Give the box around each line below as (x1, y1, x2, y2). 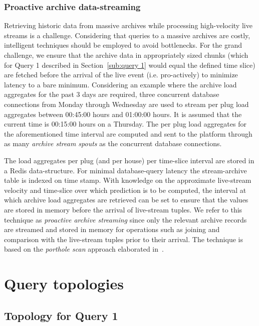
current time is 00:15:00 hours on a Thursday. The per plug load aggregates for (4, 119, 246, 129)
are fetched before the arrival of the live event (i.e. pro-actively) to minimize (4, 69, 238, 80)
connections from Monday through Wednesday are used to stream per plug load (4, 98, 249, 109)
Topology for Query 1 (4, 307, 118, 323)
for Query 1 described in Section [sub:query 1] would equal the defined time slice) (4, 59, 255, 70)
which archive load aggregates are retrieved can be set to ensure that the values (4, 194, 248, 205)
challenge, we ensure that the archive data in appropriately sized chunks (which (4, 50, 248, 60)
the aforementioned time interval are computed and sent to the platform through (4, 128, 252, 139)
